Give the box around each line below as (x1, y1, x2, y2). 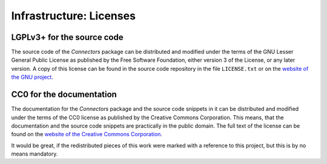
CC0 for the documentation (11, 90, 117, 100)
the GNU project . (11, 73, 54, 81)
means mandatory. (11, 150, 58, 157)
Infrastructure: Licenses (11, 9, 136, 22)
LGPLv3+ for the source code (11, 32, 124, 42)
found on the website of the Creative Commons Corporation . (11, 131, 163, 138)
